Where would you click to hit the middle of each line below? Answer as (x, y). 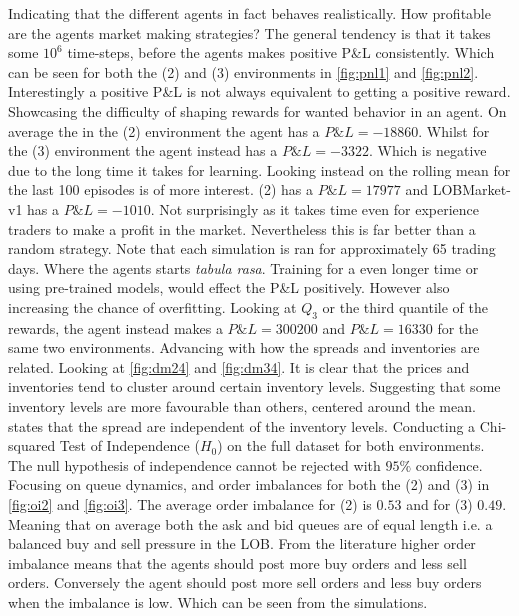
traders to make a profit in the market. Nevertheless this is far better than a (242, 228)
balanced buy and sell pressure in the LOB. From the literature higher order (242, 543)
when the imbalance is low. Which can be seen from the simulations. (218, 602)
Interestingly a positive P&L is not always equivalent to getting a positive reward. (259, 91)
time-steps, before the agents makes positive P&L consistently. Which (281, 52)
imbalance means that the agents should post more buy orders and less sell (237, 562)
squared (32, 445)
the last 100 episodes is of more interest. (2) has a (160, 189)
